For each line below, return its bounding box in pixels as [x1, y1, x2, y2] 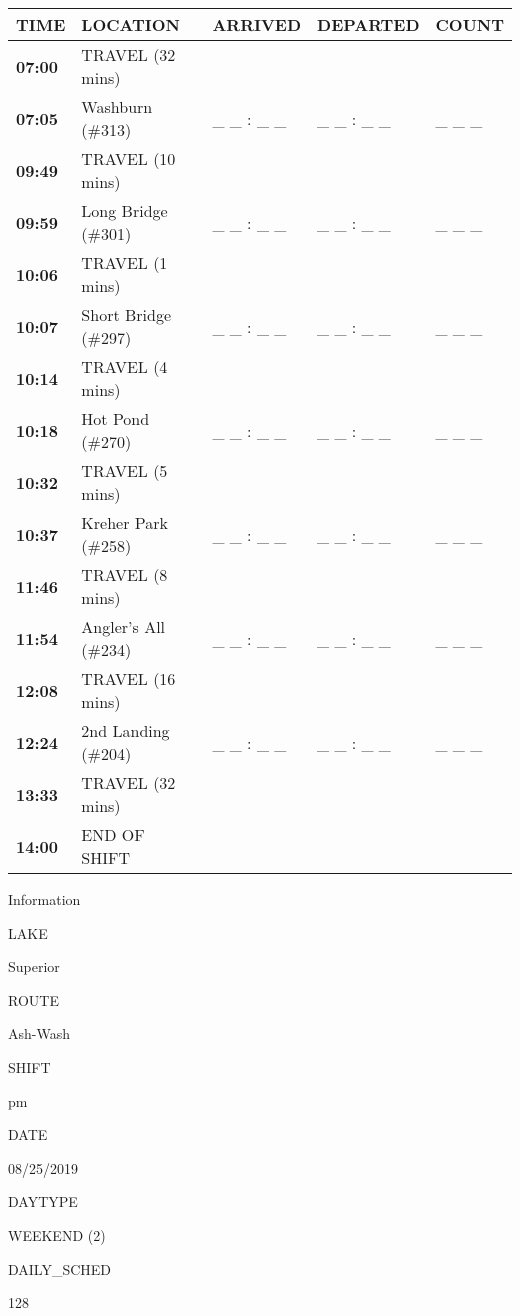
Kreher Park [81, 511, 168, 534]
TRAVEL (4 [81, 355, 168, 378]
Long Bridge [81, 199, 168, 222]
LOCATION [81, 13, 180, 36]
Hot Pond [81, 407, 150, 430]
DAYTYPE [8, 1191, 78, 1212]
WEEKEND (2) [8, 1224, 106, 1245]
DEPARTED [317, 13, 420, 36]
